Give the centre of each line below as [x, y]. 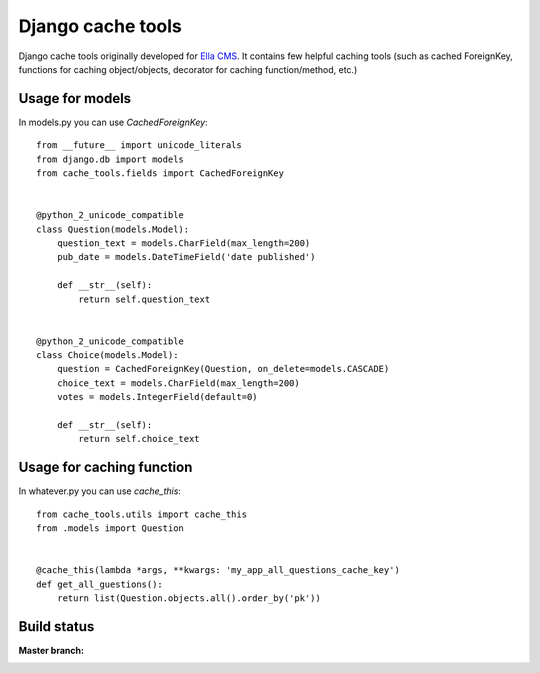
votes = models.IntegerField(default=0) [157, 397]
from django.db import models [110, 159]
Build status [56, 626]
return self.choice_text [139, 439]
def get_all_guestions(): [100, 584]
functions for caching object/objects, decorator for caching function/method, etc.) [188, 69]
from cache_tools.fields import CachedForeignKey [160, 173]
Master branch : [51, 650]
